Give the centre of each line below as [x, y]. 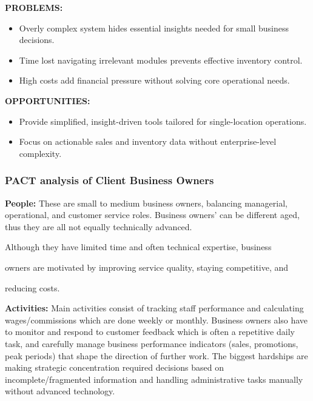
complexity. [40, 153]
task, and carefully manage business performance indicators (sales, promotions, [152, 343]
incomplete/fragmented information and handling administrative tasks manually [154, 379]
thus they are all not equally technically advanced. [99, 226]
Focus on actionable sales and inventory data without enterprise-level [148, 141]
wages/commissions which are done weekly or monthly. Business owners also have [156, 320]
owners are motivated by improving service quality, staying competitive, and [147, 267]
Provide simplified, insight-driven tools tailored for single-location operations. [163, 121]
